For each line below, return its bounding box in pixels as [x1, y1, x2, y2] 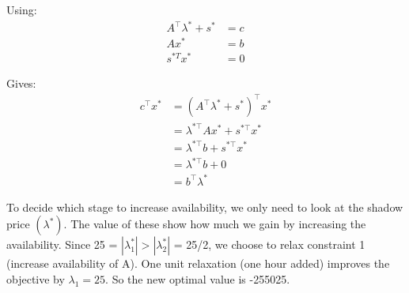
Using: [6, 2, 37, 17]
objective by [6, 270, 65, 287]
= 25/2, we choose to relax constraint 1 [173, 236, 365, 253]
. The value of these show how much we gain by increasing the [63, 216, 366, 232]
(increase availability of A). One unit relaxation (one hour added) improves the [6, 255, 390, 272]
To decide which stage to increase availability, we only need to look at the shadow [6, 198, 403, 215]
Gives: [6, 75, 36, 92]
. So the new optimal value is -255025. [105, 270, 290, 287]
